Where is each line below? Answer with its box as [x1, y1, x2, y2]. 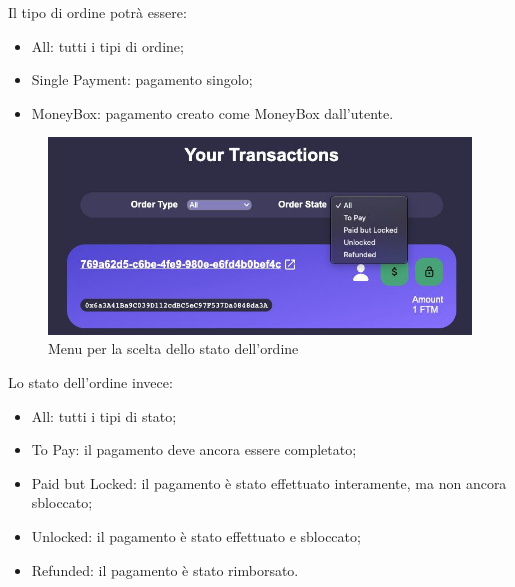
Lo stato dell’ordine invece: [8, 372, 173, 393]
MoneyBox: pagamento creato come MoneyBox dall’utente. [31, 102, 394, 123]
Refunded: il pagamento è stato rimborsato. [31, 559, 299, 580]
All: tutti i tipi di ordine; [31, 35, 184, 56]
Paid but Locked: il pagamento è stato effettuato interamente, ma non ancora [31, 472, 507, 493]
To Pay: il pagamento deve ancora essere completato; [31, 439, 357, 460]
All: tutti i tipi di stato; [31, 405, 177, 426]
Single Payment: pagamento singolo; [31, 69, 253, 90]
